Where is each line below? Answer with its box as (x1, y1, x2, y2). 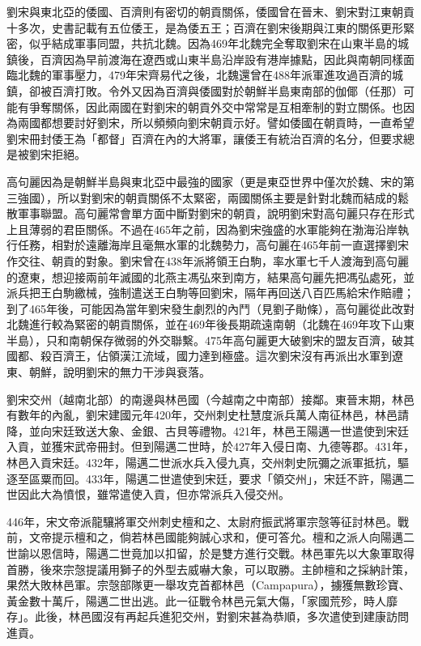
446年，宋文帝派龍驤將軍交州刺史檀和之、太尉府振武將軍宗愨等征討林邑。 (6, 512, 398, 529)
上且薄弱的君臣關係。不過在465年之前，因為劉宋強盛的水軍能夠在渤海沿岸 (6, 220, 398, 237)
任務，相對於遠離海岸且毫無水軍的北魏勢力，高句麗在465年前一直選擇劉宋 (17, 236, 409, 253)
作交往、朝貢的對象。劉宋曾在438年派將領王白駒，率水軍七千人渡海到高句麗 (6, 252, 409, 269)
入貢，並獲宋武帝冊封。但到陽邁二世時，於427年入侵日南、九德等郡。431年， (6, 438, 415, 455)
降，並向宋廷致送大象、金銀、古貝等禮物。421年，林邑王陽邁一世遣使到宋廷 (6, 422, 409, 439)
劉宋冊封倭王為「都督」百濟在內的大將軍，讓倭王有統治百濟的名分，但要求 (6, 130, 403, 147)
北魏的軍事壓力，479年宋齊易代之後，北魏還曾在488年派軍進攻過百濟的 (17, 66, 392, 83)
